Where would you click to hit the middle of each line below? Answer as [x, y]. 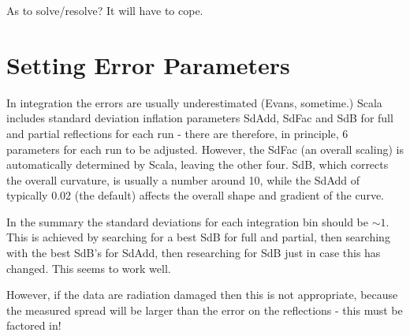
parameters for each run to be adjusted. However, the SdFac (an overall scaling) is [205, 149]
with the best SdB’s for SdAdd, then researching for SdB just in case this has [194, 253]
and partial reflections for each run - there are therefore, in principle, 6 [177, 133]
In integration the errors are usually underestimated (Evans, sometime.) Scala [194, 102]
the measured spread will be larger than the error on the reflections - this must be [205, 310]
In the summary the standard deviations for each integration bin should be [188, 221]
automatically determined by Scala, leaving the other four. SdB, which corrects [198, 164]
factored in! [34, 325]
